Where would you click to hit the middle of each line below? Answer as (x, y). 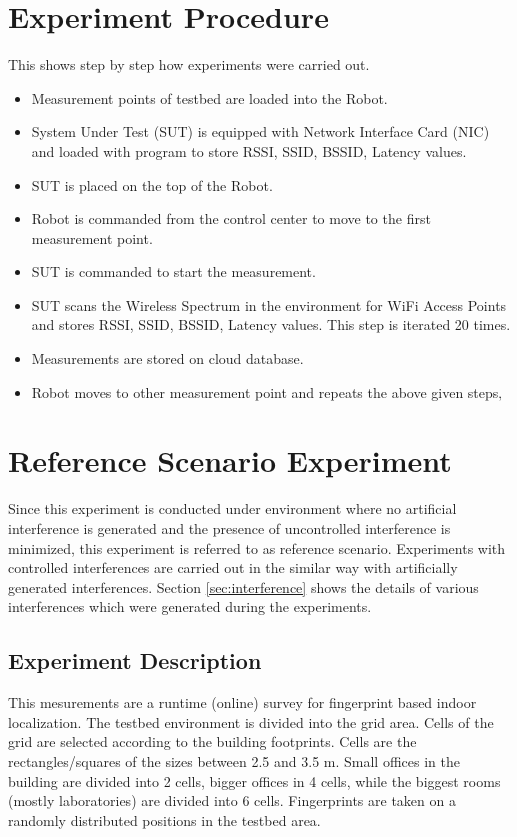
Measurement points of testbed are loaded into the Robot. (209, 97)
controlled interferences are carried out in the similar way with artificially (233, 567)
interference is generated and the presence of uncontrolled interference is (229, 527)
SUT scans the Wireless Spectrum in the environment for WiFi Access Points (269, 304)
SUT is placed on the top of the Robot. (152, 184)
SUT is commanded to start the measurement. (173, 271)
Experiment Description (135, 660)
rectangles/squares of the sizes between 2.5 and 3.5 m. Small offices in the (234, 760)
